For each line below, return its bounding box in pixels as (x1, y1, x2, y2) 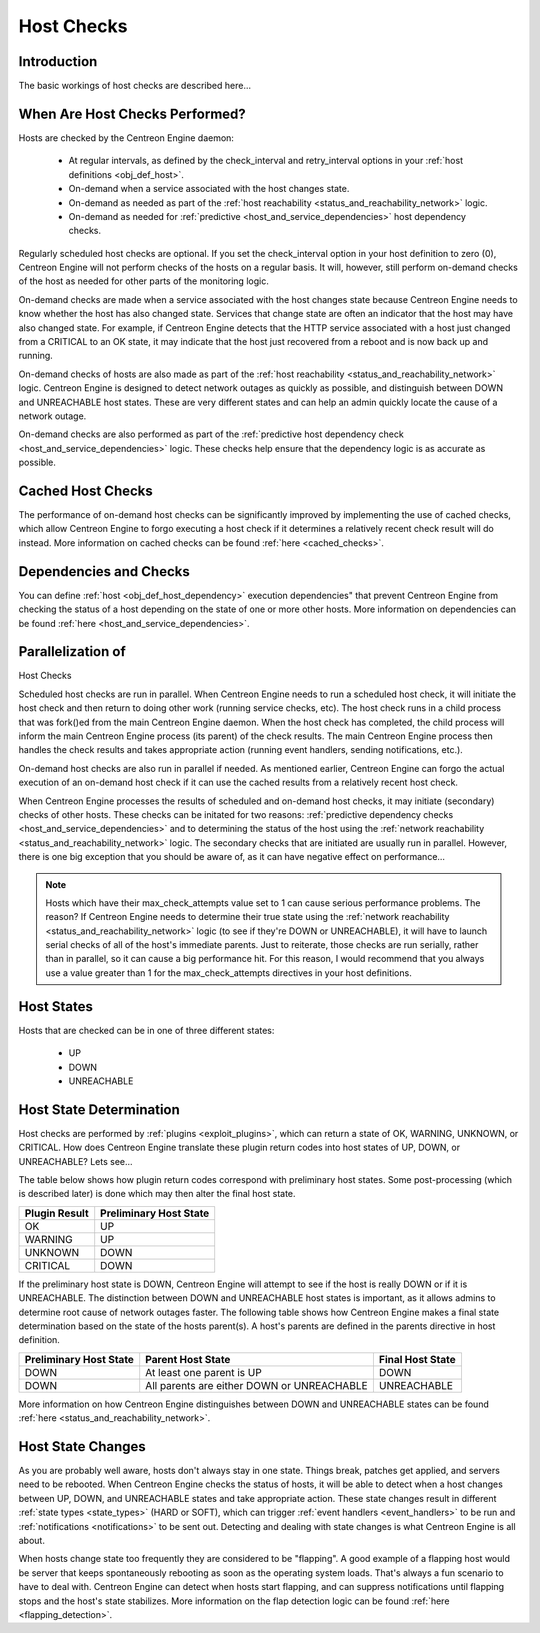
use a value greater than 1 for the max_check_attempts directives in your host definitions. (45, 966, 412, 979)
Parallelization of (18, 643, 127, 660)
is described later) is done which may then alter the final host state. (18, 1188, 296, 1200)
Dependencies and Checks (18, 563, 190, 580)
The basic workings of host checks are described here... (18, 80, 252, 92)
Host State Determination (18, 1101, 180, 1118)
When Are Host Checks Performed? (18, 105, 247, 122)
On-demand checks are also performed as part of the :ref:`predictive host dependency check (18, 428, 404, 440)
